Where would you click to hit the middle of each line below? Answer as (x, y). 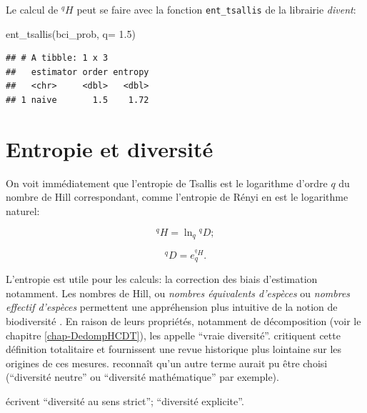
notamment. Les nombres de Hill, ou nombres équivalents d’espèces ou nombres (178, 293)
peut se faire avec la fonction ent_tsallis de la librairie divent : (216, 9)
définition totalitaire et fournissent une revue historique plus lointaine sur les (174, 349)
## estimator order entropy (77, 72)
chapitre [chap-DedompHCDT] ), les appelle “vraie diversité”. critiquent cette (173, 335)
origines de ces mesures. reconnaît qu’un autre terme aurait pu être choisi (167, 363)
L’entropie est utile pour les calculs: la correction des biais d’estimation (162, 279)
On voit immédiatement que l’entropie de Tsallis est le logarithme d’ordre (167, 183)
